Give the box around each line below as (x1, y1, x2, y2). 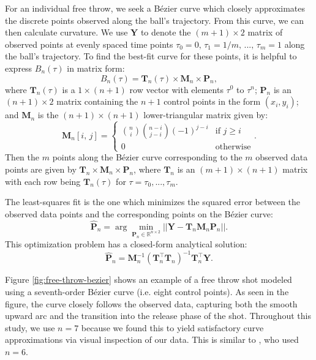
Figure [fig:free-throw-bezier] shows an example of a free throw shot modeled (5, 273, 292, 286)
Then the (5, 151, 39, 163)
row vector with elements (129, 83, 224, 96)
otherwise (215, 143, 251, 152)
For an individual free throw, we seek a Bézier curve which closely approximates (5, 2, 306, 14)
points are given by (5, 162, 77, 175)
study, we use (5, 321, 55, 334)
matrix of (247, 26, 283, 39)
